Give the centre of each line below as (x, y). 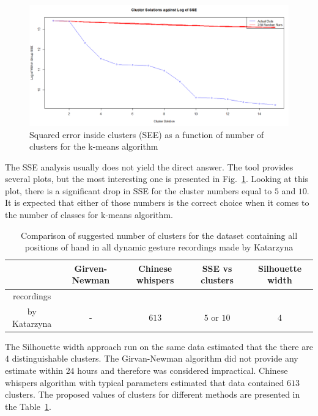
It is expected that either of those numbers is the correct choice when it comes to (157, 203)
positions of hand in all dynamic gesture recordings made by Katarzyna (159, 247)
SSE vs (217, 268)
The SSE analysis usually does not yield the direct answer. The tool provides (149, 166)
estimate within (34, 370)
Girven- (91, 268)
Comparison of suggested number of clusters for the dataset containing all (159, 235)
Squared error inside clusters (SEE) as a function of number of (147, 134)
